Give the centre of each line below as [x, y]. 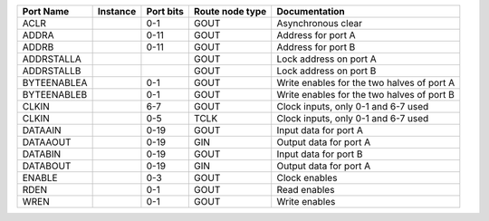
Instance [117, 11]
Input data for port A [320, 130]
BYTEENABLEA [55, 83]
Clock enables [307, 178]
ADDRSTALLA [52, 59]
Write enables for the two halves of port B [365, 95]
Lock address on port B [326, 71]
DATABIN [42, 154]
